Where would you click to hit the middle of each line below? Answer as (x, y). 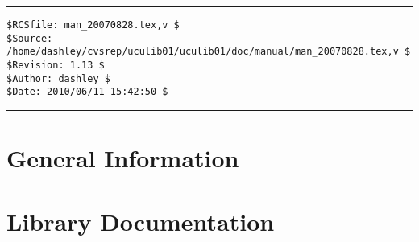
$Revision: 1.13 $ (56, 65)
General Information (123, 158)
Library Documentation (141, 221)
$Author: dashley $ (58, 78)
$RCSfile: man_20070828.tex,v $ (93, 25)
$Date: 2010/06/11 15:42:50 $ (87, 92)
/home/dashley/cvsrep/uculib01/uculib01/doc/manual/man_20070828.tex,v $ (209, 52)
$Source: (30, 38)
